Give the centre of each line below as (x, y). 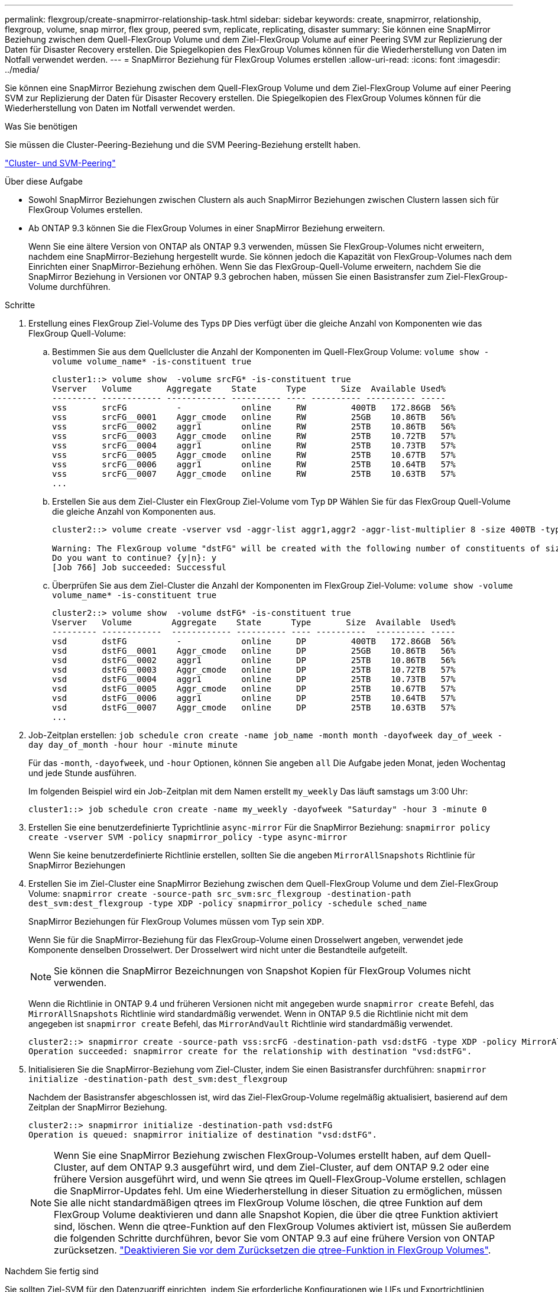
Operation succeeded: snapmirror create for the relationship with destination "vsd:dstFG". (250, 1051)
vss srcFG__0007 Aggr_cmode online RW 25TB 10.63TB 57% (254, 474)
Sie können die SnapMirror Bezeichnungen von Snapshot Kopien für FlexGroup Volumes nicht (262, 971)
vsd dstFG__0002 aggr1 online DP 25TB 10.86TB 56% (254, 660)
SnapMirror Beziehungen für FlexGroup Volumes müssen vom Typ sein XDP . (176, 921)
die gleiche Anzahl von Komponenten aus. (134, 511)
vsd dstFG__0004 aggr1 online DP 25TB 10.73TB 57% (254, 679)
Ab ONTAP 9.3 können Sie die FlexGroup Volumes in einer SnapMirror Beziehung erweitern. (207, 228)
